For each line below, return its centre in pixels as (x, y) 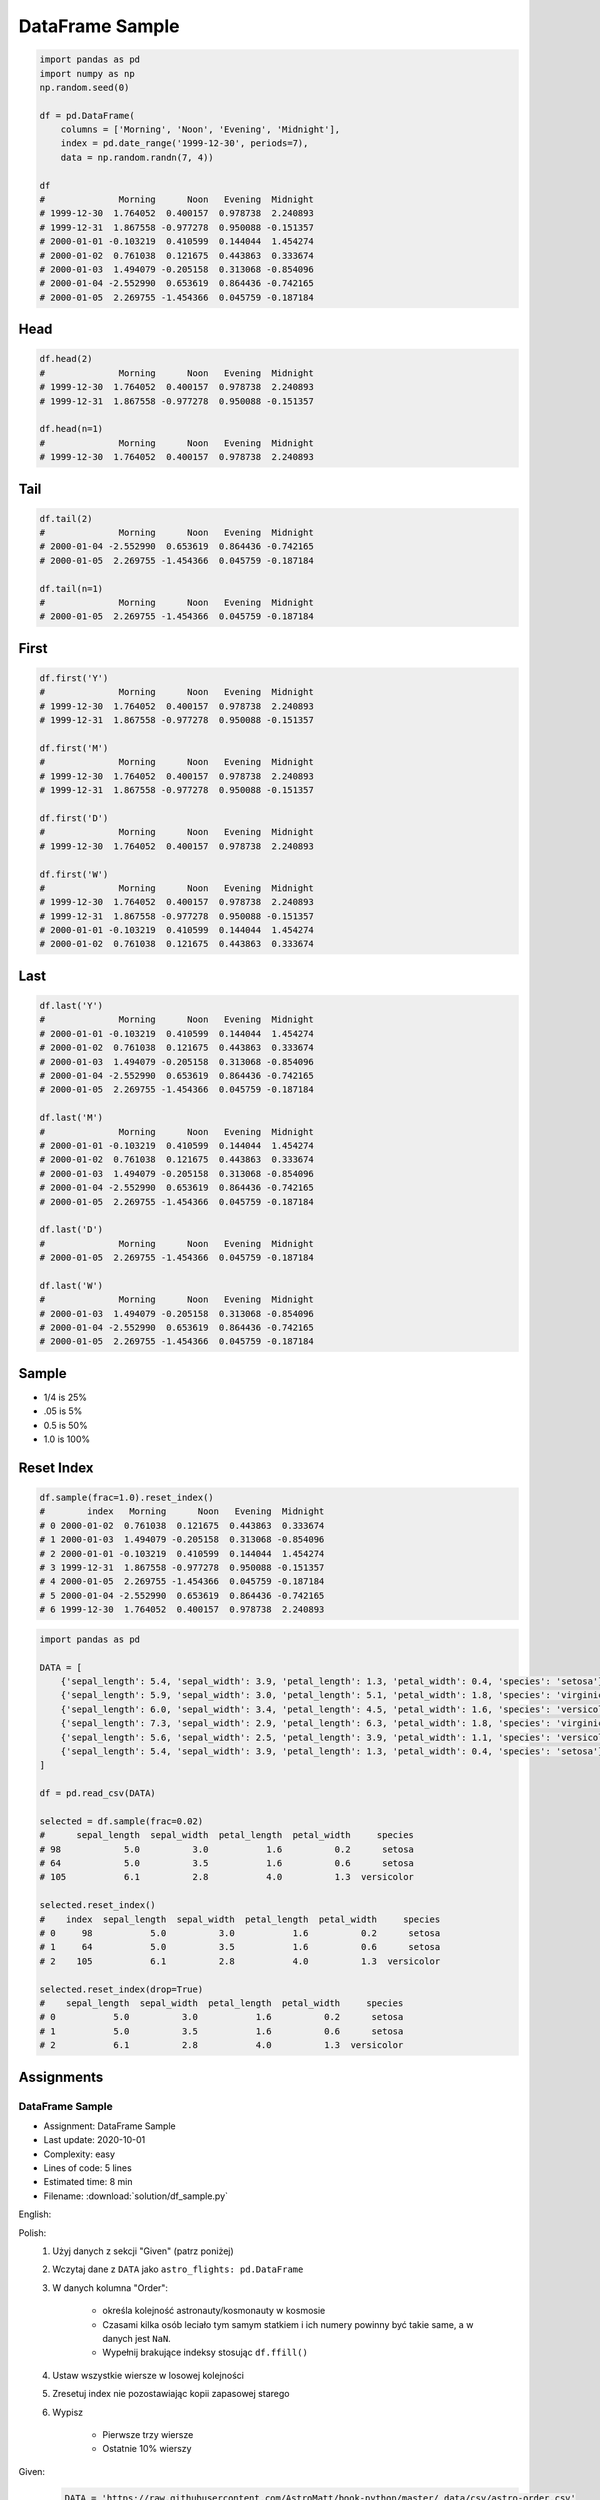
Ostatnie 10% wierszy (147, 2449)
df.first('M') (74, 748)
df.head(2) (66, 359)
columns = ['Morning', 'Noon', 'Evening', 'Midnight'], (200, 129)
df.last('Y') (71, 1006)
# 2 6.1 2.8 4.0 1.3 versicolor (221, 2045)
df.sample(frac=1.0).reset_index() (126, 1498)
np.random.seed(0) (84, 87)
